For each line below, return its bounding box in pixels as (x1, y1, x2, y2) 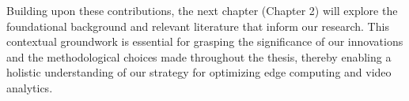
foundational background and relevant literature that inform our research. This (6, 17, 389, 34)
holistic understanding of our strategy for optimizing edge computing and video (6, 64, 392, 80)
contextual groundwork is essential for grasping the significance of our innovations (6, 33, 403, 50)
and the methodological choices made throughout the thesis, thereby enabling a (6, 48, 392, 65)
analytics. (6, 79, 53, 95)
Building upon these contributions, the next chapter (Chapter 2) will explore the (6, 2, 398, 18)
